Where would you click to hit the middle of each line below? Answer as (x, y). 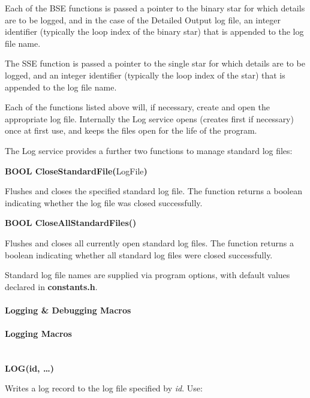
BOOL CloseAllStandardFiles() (71, 223)
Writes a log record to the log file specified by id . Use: (104, 388)
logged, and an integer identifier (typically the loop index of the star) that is (145, 75)
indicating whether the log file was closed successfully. (104, 202)
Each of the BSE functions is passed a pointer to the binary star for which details (155, 8)
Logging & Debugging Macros (68, 310)
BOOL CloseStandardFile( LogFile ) (76, 171)
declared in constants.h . (51, 286)
